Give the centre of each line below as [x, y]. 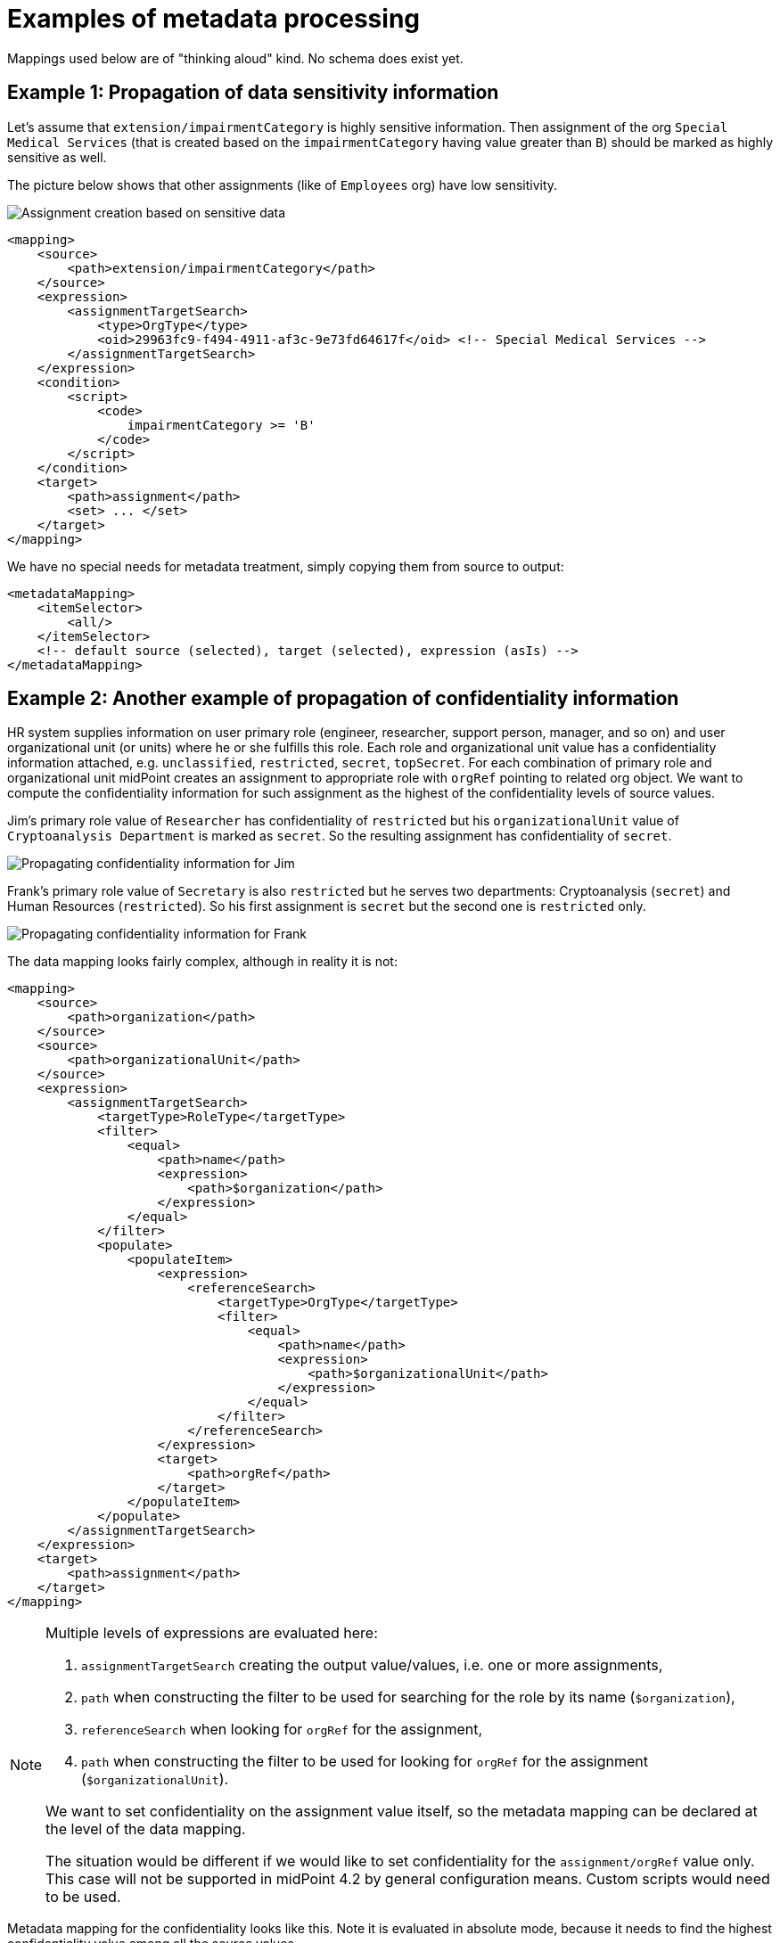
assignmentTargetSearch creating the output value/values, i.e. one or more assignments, [372, 1665]
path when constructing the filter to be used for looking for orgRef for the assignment [365, 1762]
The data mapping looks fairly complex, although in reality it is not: [202, 962]
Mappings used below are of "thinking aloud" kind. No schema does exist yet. [235, 58]
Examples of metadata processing [214, 19]
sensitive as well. [57, 157]
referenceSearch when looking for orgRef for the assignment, [282, 1730]
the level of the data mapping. [146, 1829]
